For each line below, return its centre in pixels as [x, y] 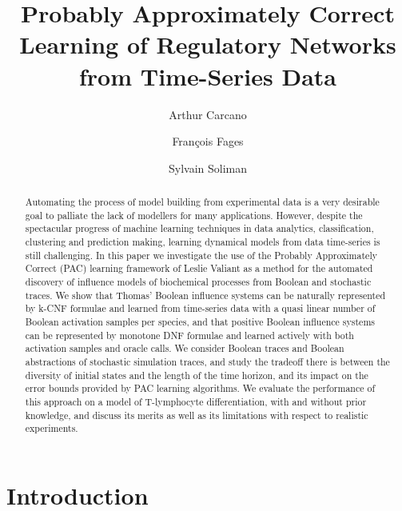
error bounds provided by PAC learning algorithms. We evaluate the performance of [200, 388]
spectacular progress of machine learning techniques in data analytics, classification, [199, 228]
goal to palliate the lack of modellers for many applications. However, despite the [194, 215]
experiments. [52, 428]
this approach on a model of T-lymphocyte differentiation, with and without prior [196, 401]
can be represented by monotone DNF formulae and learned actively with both [189, 335]
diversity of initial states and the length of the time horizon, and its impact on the [197, 375]
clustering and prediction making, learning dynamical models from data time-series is [203, 242]
